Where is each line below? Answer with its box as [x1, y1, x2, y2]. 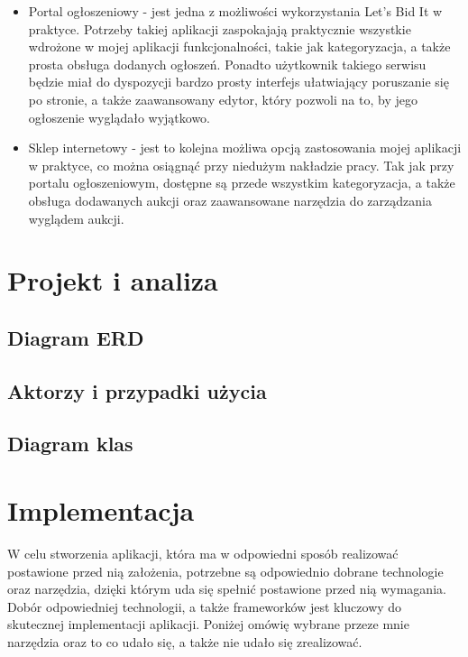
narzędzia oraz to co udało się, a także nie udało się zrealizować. [7, 632, 362, 651]
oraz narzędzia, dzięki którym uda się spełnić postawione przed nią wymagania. [7, 579, 446, 598]
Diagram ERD [7, 323, 144, 351]
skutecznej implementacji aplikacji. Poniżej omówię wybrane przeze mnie [7, 615, 409, 634]
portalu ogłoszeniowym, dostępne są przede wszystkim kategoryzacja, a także [28, 173, 455, 192]
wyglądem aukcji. [28, 208, 124, 227]
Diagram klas [7, 430, 133, 458]
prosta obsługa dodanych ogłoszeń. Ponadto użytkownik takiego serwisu [28, 54, 427, 73]
